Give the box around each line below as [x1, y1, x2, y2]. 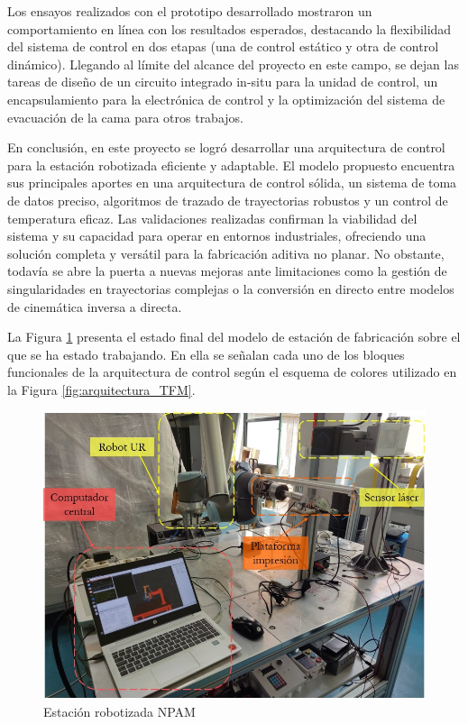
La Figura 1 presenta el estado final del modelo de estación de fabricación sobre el [7, 327, 461, 346]
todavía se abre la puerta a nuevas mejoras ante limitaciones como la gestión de [7, 261, 447, 280]
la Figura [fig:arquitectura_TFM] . [7, 380, 196, 399]
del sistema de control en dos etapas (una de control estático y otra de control [7, 37, 439, 56]
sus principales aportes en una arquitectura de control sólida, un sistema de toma [7, 173, 457, 192]
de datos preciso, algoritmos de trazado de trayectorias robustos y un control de [7, 190, 448, 209]
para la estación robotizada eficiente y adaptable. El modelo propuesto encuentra [7, 155, 455, 174]
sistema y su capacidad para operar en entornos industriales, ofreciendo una [7, 226, 427, 245]
